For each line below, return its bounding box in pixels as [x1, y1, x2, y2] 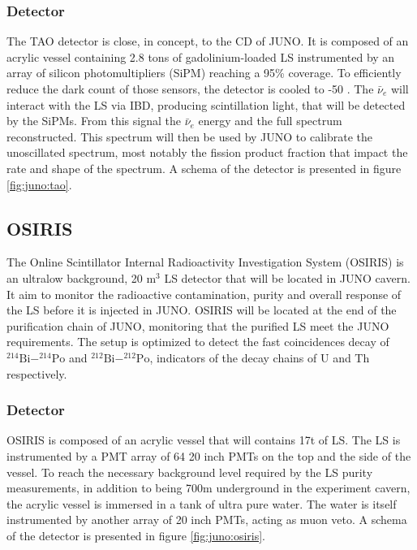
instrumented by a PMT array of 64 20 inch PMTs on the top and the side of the [6, 447, 411, 464]
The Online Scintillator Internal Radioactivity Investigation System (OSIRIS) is [6, 253, 404, 271]
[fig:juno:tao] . [6, 175, 72, 193]
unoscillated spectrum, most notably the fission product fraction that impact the [6, 144, 408, 161]
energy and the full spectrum [198, 112, 342, 129]
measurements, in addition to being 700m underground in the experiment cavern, [6, 479, 411, 496]
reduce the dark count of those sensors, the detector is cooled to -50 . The [6, 80, 374, 97]
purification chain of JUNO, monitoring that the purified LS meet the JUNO [6, 317, 389, 334]
